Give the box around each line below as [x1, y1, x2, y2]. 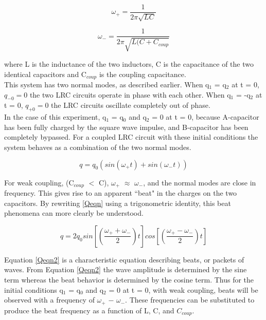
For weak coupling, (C [4, 177, 74, 187]
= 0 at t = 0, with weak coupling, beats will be [109, 284, 258, 295]
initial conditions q [4, 284, 63, 295]
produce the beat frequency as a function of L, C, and [4, 305, 174, 315]
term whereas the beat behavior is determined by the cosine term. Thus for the [4, 274, 254, 285]
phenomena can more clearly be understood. [4, 208, 144, 218]
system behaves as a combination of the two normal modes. [4, 141, 191, 152]
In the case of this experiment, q [4, 111, 107, 122]
